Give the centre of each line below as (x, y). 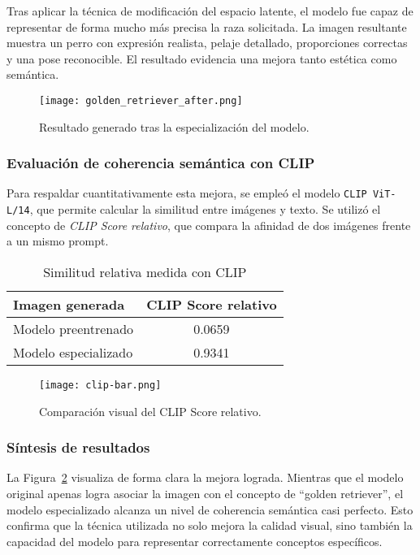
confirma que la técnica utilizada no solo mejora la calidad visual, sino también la (210, 525)
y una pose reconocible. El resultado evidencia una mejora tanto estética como (202, 58)
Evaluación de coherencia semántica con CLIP (161, 163)
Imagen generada (69, 304)
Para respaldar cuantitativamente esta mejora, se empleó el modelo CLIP (187, 193)
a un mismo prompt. (58, 241)
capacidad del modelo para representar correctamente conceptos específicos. (195, 541)
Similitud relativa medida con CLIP (145, 271)
